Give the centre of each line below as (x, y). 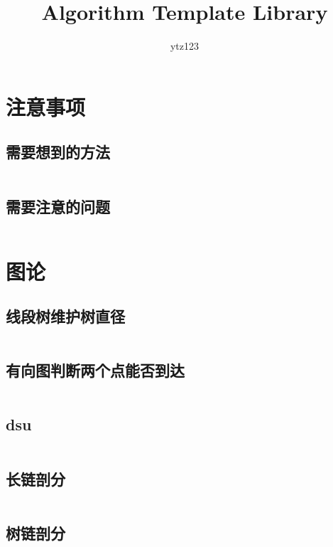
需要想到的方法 (58, 152)
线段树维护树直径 (65, 316)
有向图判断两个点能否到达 (95, 370)
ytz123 (185, 46)
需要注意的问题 (58, 206)
